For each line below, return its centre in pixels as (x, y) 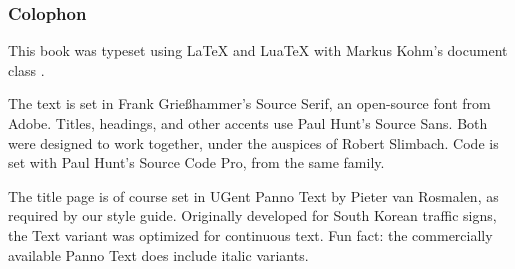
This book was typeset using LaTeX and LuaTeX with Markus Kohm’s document (258, 50)
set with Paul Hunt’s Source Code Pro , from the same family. (196, 162)
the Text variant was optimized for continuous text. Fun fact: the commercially (250, 234)
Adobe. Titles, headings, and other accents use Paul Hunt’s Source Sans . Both (248, 123)
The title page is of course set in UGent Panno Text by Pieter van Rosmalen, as (253, 195)
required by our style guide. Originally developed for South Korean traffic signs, (252, 215)
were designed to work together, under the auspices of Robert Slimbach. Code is (253, 142)
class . (26, 69)
